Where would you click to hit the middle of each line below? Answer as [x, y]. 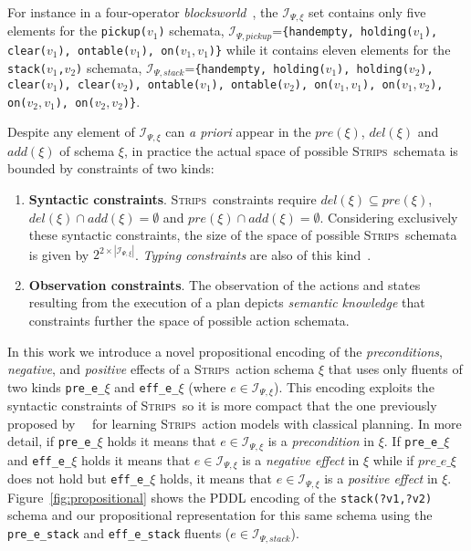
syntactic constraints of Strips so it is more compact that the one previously [222, 405]
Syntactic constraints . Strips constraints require [173, 198]
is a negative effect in [301, 459]
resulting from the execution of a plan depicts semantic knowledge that [227, 302]
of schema [87, 150]
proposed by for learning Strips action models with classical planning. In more [235, 423]
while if [393, 459]
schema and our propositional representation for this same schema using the [220, 515]
